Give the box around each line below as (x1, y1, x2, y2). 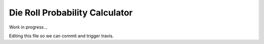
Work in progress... (9, 24, 47, 30)
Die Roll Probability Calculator (9, 7, 133, 18)
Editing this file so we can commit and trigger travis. (9, 33, 114, 39)
